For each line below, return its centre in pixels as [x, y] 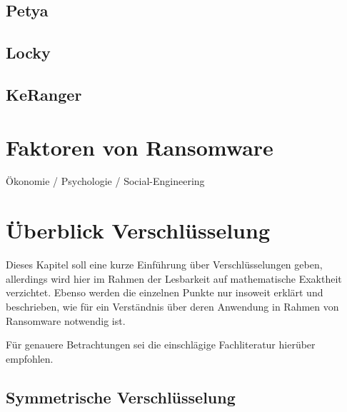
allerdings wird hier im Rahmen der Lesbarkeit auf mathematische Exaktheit [174, 278]
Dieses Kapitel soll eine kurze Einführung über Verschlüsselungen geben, [164, 265]
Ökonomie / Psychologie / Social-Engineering [105, 181]
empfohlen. [30, 358]
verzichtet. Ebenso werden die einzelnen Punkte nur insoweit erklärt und [165, 292]
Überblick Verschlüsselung [138, 230]
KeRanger [44, 94]
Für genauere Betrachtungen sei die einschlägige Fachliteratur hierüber [161, 345]
